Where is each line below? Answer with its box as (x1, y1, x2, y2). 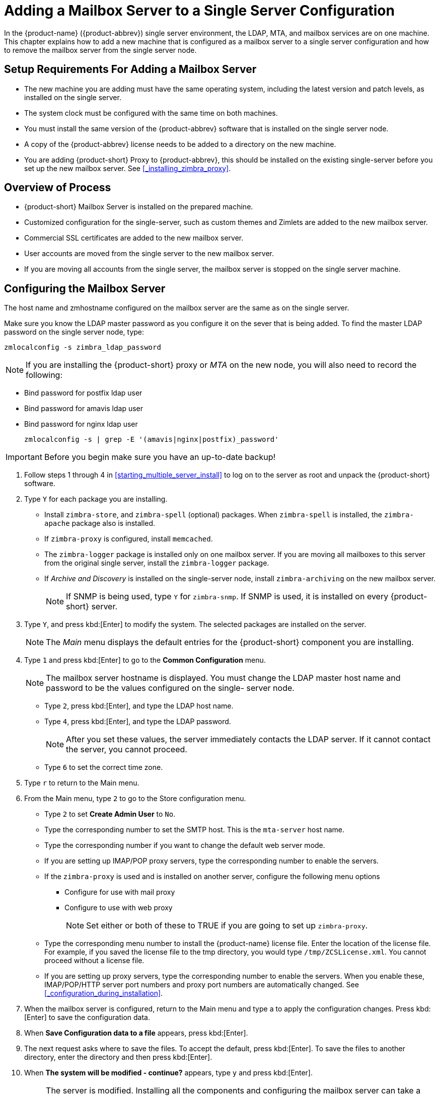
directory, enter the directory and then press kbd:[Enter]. (24, 1053, 212, 1062)
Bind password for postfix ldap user (24, 388, 142, 398)
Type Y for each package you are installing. (24, 495, 168, 504)
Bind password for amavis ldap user (24, 404, 143, 413)
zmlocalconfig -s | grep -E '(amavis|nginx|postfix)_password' (24, 435, 279, 444)
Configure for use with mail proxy (64, 888, 175, 897)
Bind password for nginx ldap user (24, 420, 138, 429)
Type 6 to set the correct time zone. (44, 763, 163, 772)
